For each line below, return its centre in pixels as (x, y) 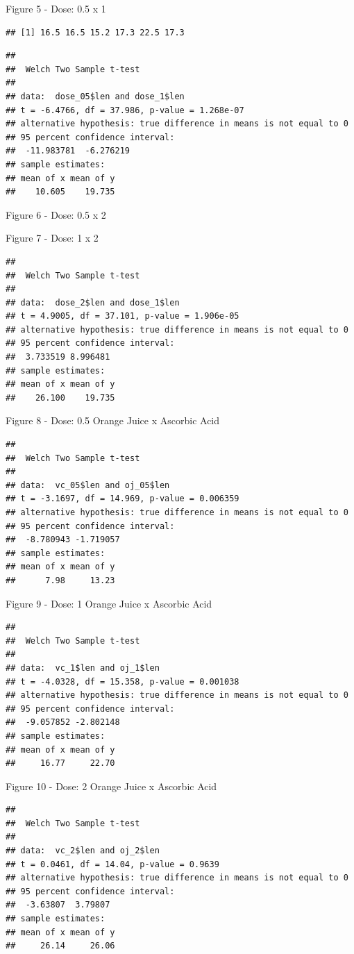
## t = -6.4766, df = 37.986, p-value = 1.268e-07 (125, 110)
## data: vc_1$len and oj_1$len (83, 668)
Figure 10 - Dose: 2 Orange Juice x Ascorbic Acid (111, 786)
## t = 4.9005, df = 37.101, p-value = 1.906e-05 (123, 316)
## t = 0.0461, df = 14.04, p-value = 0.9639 (112, 864)
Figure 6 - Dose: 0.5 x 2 (56, 214)
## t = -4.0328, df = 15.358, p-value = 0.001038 (123, 681)
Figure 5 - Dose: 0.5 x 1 (56, 8)
